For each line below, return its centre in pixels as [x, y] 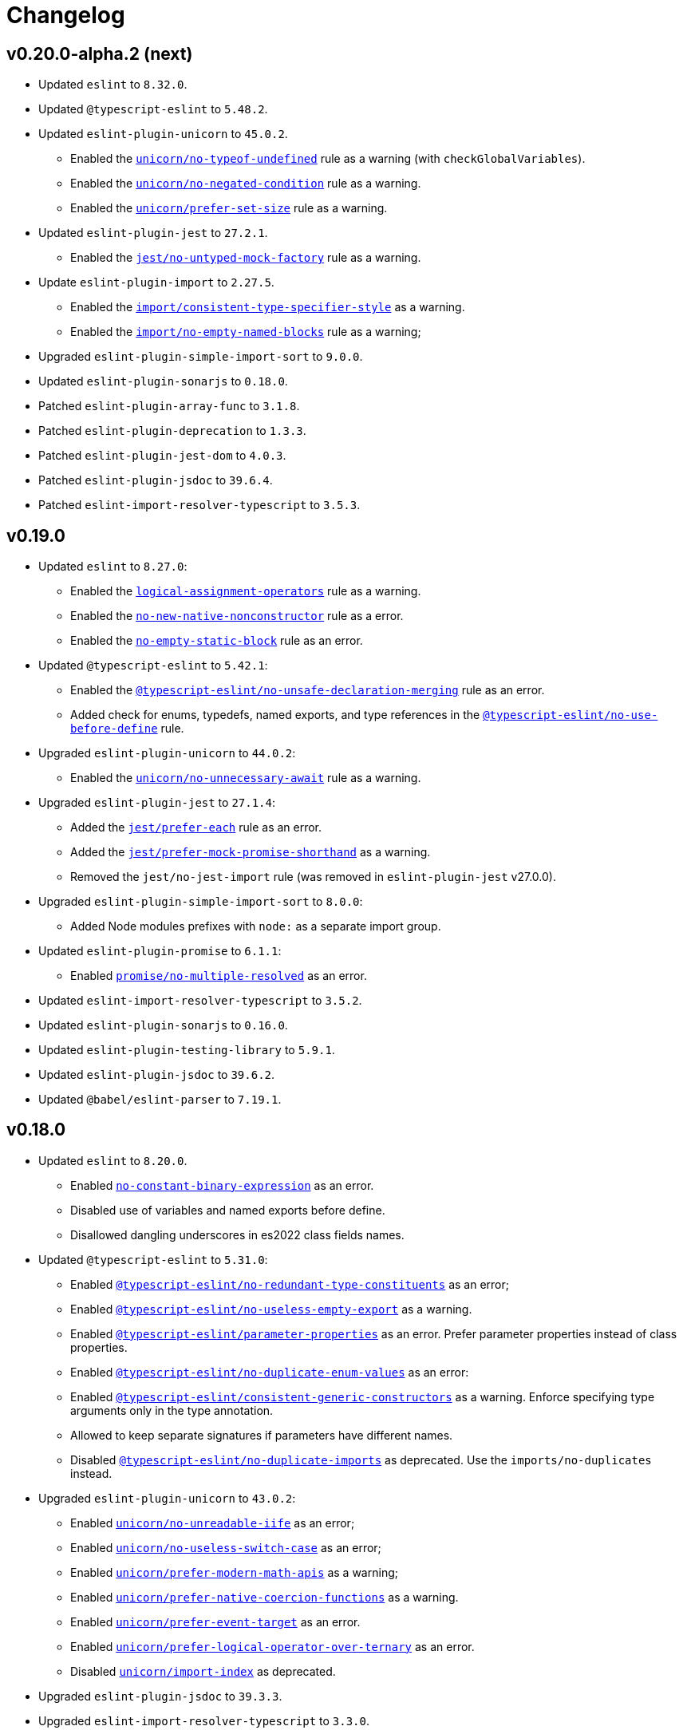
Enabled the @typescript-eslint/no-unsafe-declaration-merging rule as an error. [308, 690]
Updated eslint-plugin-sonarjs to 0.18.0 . [163, 381]
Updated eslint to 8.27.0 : [113, 567]
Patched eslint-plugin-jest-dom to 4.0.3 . [162, 456]
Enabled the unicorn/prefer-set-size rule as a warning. [229, 208]
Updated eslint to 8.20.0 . [113, 1160]
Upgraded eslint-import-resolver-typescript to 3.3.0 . [204, 1720]
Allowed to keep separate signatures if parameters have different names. [262, 1435]
